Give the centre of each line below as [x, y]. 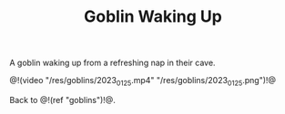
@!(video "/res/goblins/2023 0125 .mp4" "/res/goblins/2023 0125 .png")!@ [142, 81]
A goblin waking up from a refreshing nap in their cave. [112, 63]
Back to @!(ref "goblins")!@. [62, 100]
